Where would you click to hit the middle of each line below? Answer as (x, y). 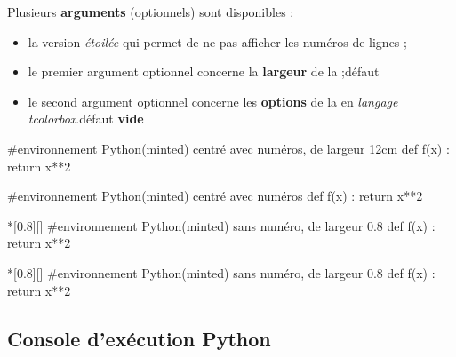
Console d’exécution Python (139, 338)
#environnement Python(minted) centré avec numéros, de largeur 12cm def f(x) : (228, 148)
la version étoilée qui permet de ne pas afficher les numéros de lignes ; (217, 41)
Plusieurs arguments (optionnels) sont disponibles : (151, 12)
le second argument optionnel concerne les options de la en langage (213, 101)
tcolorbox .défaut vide (86, 119)
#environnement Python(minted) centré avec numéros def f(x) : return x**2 (215, 196)
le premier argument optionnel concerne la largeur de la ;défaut (204, 71)
